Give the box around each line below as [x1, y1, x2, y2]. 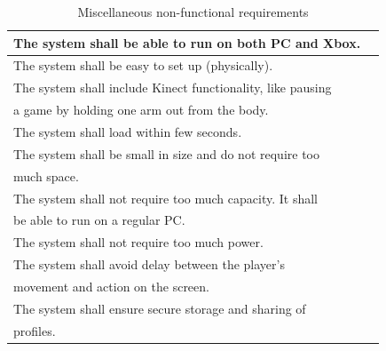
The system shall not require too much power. [13, 233, 264, 251]
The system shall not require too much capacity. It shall [13, 188, 318, 207]
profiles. [13, 321, 56, 339]
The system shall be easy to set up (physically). [13, 56, 273, 75]
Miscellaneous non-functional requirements [77, 3, 309, 20]
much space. [13, 166, 79, 185]
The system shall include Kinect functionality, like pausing [13, 78, 332, 97]
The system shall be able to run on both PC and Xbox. [13, 33, 361, 52]
